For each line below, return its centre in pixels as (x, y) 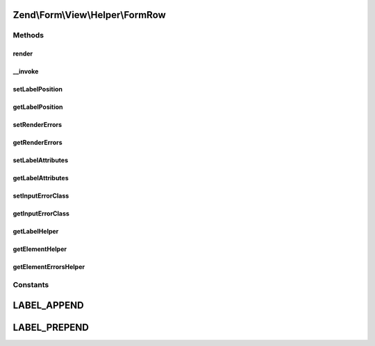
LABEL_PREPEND (51, 327)
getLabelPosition (38, 107)
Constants (31, 284)
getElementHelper (40, 249)
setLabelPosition (37, 89)
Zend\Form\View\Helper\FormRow (89, 15)
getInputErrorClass (41, 214)
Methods (28, 35)
